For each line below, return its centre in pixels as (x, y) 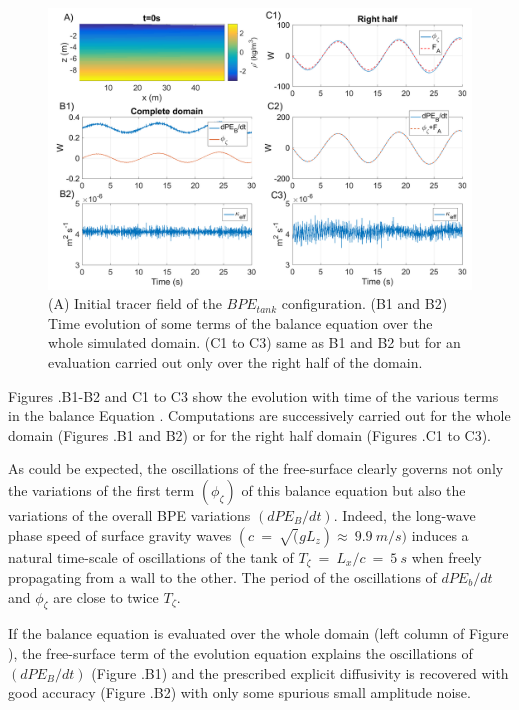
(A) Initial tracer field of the (135, 303)
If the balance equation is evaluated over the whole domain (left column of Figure (258, 633)
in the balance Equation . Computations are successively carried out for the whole (259, 415)
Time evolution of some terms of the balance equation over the (240, 322)
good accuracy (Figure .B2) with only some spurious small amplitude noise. (239, 692)
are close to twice (106, 596)
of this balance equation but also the (353, 489)
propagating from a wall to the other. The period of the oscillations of (222, 576)
